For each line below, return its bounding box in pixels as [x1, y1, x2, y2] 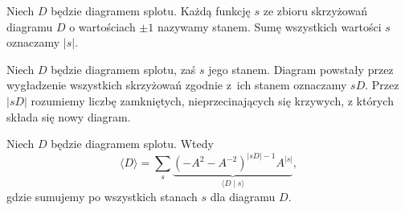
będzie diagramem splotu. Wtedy [51, 135, 214, 152]
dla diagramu [210, 187, 276, 204]
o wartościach [69, 18, 136, 35]
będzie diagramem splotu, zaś [51, 60, 196, 77]
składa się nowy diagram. [6, 108, 131, 125]
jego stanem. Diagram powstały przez [208, 60, 394, 77]
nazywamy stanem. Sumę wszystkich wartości [157, 18, 382, 35]
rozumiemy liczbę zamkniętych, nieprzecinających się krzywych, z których [31, 92, 394, 109]
